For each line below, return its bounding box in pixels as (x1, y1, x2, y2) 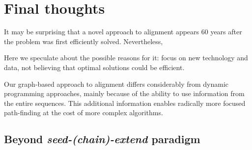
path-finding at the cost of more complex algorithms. (4, 107, 163, 118)
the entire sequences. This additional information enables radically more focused (4, 98, 246, 108)
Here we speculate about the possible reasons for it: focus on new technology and (4, 52, 248, 63)
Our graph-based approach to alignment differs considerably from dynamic (4, 78, 229, 89)
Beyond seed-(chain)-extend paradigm (4, 131, 200, 147)
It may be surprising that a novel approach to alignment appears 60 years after (4, 26, 242, 37)
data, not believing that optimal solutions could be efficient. (4, 62, 185, 72)
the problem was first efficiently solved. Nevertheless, (4, 36, 163, 46)
